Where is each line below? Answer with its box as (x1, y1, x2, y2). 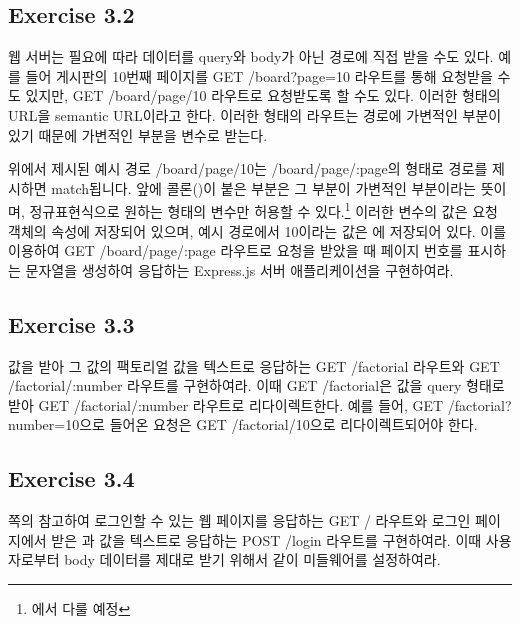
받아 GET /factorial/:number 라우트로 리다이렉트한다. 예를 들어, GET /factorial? (8, 394, 512, 415)
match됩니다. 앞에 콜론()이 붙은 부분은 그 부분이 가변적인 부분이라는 (51, 177, 476, 198)
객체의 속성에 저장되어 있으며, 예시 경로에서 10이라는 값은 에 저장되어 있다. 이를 (8, 220, 507, 241)
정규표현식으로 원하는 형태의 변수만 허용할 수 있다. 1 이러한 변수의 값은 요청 (29, 198, 498, 222)
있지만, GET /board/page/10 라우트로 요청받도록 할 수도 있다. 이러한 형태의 (25, 85, 501, 106)
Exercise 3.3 (8, 308, 135, 339)
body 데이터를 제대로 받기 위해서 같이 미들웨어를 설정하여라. (64, 549, 441, 570)
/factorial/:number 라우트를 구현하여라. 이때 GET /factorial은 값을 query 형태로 (8, 375, 505, 396)
